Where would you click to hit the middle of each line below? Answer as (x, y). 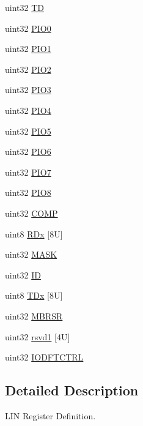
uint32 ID (23, 275)
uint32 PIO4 (28, 110)
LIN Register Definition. (50, 415)
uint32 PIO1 (28, 49)
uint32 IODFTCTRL (44, 357)
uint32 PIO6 (28, 151)
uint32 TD (24, 7)
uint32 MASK (31, 254)
